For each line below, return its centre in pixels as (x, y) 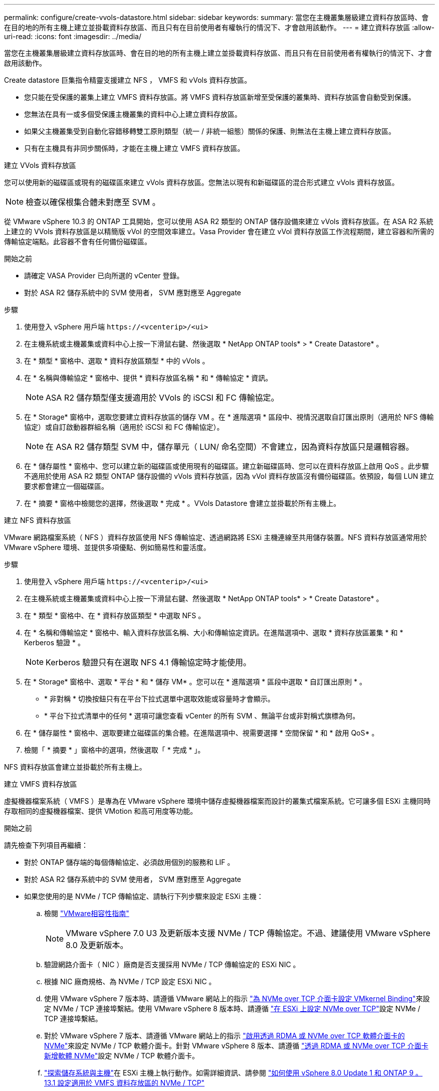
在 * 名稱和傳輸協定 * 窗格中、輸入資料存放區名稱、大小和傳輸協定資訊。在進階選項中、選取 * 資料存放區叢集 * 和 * (214, 632)
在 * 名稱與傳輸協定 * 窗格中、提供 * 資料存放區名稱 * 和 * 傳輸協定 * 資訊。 (148, 378)
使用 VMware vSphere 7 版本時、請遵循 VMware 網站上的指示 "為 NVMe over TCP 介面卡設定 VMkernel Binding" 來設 (237, 998)
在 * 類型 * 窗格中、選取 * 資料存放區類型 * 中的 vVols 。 (117, 361)
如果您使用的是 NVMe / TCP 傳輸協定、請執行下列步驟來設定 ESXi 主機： (144, 896)
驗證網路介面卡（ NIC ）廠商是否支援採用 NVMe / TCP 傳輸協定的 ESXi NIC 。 (172, 964)
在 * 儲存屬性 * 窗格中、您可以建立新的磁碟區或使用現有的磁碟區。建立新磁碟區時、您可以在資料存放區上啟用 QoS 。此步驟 (227, 466)
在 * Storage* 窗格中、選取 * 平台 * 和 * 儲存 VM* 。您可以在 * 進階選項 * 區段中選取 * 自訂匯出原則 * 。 (195, 682)
